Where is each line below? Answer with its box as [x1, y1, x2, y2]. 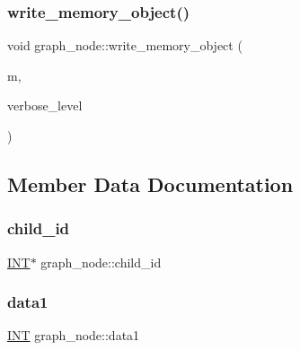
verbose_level [7, 96, 83, 115]
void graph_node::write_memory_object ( [7, 36, 243, 55]
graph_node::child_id [40, 252, 162, 271]
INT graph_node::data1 [7, 326, 140, 345]
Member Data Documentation [7, 170, 294, 197]
